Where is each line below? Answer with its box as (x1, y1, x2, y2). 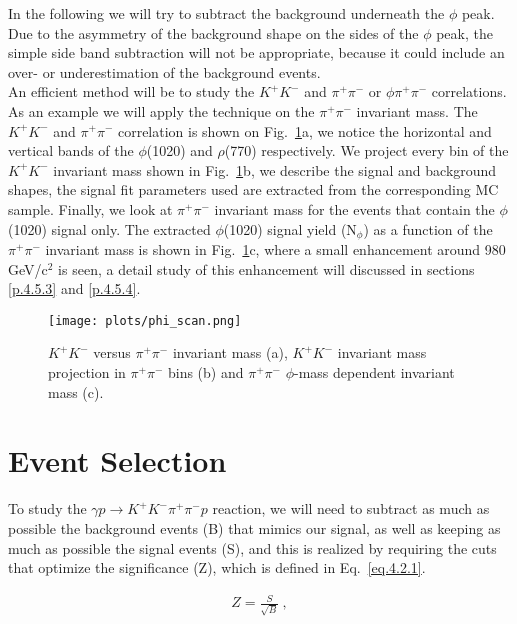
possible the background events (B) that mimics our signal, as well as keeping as (8, 517, 501, 538)
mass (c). (48, 381, 104, 402)
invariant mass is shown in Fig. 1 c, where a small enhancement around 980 (45, 238, 506, 259)
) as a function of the (363, 218, 493, 239)
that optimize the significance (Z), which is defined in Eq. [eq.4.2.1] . (8, 557, 426, 578)
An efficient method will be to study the (8, 81, 255, 102)
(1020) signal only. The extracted (8, 218, 211, 239)
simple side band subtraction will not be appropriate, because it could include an (8, 42, 505, 63)
